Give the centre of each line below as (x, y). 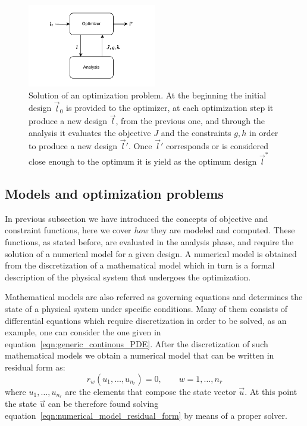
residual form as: (35, 367)
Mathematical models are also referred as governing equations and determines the (154, 297)
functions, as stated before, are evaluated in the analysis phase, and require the (149, 242)
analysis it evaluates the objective (90, 132)
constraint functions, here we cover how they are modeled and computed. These (150, 230)
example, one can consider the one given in (83, 332)
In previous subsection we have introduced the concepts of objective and (137, 218)
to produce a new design (73, 145)
